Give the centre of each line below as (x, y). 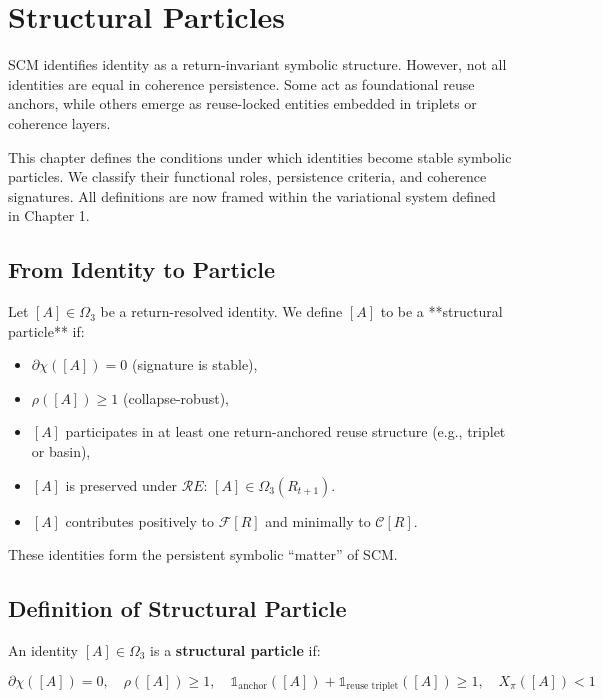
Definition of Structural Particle (177, 608)
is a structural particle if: (235, 650)
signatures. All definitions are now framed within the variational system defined (252, 195)
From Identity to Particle (141, 269)
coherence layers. (59, 122)
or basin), (61, 451)
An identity (43, 650)
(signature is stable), (194, 364)
